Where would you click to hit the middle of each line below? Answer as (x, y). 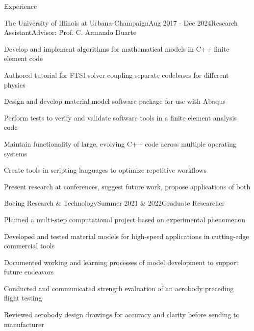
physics (15, 84)
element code (24, 58)
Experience (21, 6)
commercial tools (29, 246)
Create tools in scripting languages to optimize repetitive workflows (105, 170)
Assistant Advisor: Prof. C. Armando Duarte (70, 32)
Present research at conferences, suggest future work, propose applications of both (127, 186)
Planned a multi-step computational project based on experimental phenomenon (125, 219)
